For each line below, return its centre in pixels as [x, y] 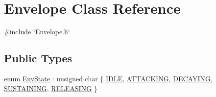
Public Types [38, 58]
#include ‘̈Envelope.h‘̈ [37, 32]
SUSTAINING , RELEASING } [51, 88]
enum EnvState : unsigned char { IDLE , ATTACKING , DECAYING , [108, 78]
